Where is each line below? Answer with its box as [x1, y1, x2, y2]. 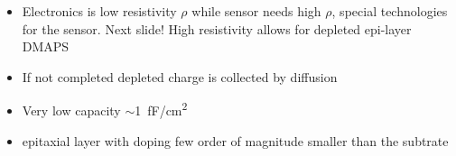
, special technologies [331, 2, 448, 20]
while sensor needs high [191, 2, 321, 20]
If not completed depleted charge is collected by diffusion [22, 67, 338, 86]
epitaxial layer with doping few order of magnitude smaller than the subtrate [22, 131, 449, 150]
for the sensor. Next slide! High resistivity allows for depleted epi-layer [22, 19, 412, 38]
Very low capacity [22, 101, 121, 120]
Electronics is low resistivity [22, 2, 177, 20]
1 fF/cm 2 [135, 98, 188, 120]
